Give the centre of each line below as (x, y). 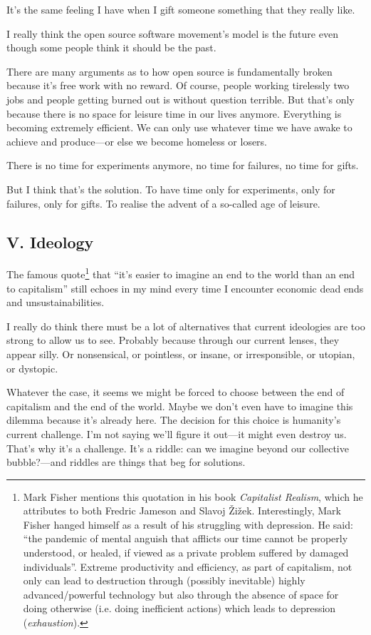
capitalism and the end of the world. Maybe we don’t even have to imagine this (180, 406)
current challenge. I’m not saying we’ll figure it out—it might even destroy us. (177, 433)
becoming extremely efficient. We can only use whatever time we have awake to (179, 127)
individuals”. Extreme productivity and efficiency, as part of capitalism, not (188, 566)
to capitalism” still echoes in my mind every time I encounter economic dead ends (185, 288)
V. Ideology (50, 242)
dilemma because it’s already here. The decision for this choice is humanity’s (174, 420)
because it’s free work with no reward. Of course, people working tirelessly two (178, 85)
